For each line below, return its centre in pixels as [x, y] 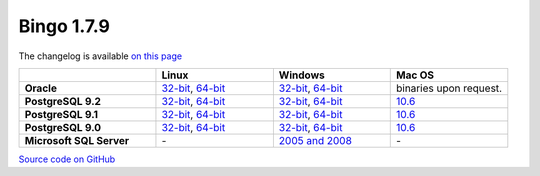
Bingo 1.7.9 [64, 26]
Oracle [40, 88]
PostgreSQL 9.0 [63, 127]
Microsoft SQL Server [77, 140]
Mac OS [415, 75]
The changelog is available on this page [100, 56]
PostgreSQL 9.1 [61, 114]
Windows [301, 75]
